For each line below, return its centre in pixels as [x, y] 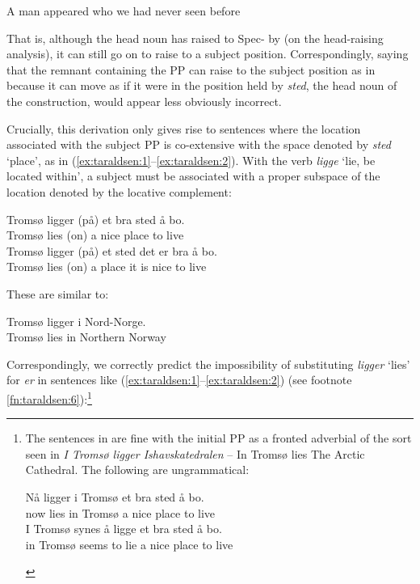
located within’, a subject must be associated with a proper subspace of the [193, 176]
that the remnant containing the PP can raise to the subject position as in [191, 69]
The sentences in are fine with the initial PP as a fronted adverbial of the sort [218, 438]
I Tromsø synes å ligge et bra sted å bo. [124, 529]
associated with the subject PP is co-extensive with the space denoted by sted [199, 144]
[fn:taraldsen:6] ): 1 [49, 397]
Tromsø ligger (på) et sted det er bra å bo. [112, 250]
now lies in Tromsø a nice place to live [120, 512]
